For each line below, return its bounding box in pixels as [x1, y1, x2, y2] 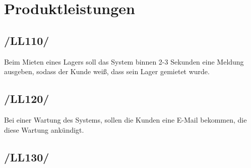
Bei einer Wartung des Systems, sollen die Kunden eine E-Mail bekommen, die [4, 114, 247, 125]
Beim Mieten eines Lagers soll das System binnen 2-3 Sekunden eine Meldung [4, 56, 244, 67]
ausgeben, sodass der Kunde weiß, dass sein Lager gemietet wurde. [4, 66, 210, 77]
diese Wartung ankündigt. [4, 124, 84, 135]
